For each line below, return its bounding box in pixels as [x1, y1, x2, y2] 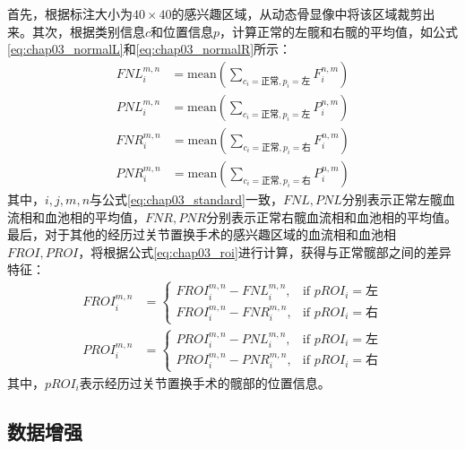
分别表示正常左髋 [341, 189, 443, 208]
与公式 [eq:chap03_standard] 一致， [90, 189, 284, 208]
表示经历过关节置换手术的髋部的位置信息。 [79, 373, 331, 392]
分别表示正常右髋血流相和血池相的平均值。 [206, 207, 458, 226]
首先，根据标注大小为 [7, 4, 133, 22]
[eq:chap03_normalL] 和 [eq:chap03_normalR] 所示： [7, 39, 292, 58]
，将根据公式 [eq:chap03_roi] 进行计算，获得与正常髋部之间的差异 [78, 242, 452, 261]
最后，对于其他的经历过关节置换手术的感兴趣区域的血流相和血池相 [7, 225, 396, 244]
